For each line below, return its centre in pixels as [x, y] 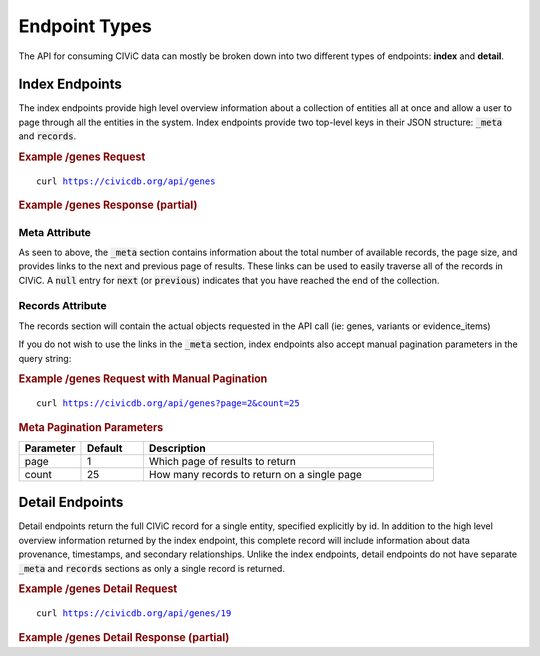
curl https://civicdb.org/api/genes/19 [134, 613]
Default [104, 448]
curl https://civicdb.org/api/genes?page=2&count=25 [168, 403]
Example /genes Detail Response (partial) [124, 637]
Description [177, 448]
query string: [45, 358]
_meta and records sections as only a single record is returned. [151, 568]
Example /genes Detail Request [98, 589]
